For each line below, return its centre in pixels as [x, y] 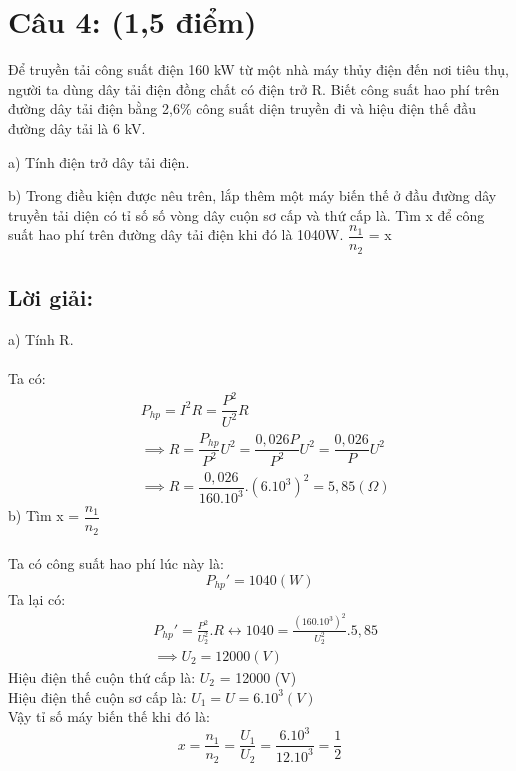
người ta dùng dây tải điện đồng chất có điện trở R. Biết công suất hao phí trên [254, 88]
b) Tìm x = [44, 515]
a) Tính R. [41, 339]
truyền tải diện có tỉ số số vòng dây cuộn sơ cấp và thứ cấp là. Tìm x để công [246, 214]
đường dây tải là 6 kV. [77, 127]
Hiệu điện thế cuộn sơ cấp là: [97, 696]
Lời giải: [51, 297]
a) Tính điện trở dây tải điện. [99, 161]
